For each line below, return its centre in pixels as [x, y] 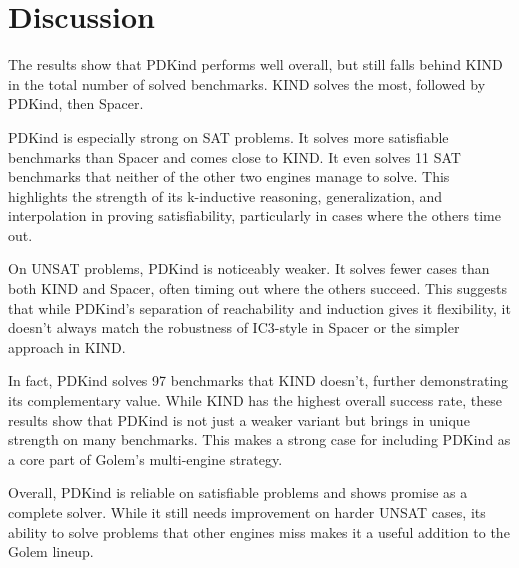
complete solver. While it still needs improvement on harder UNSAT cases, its [247, 512]
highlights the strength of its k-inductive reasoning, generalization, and [225, 195]
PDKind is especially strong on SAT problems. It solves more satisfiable [228, 136]
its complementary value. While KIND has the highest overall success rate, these [255, 400]
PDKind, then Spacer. [76, 103]
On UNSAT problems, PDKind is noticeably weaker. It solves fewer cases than [249, 268]
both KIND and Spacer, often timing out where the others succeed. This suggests [257, 288]
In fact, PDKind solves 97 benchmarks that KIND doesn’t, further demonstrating [258, 380]
